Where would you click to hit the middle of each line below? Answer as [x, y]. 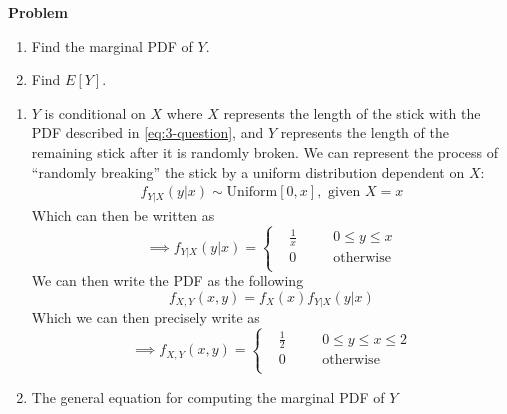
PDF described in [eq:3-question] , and [147, 132]
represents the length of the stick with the [352, 112]
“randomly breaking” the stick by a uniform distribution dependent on [248, 171]
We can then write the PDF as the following [167, 280]
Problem [38, 12]
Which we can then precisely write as [145, 317]
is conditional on [95, 112]
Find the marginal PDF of [112, 45]
